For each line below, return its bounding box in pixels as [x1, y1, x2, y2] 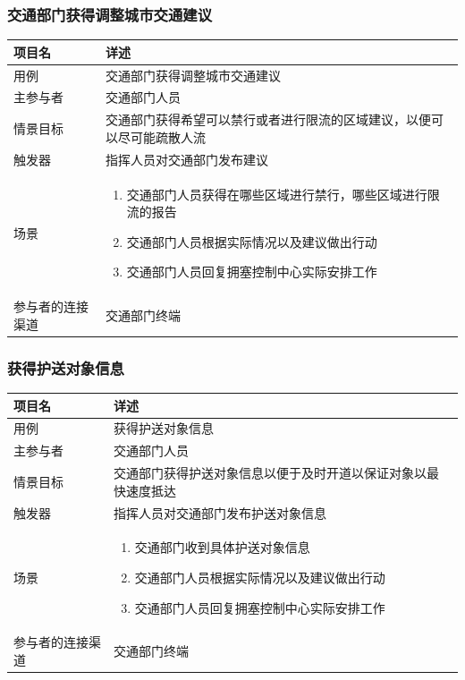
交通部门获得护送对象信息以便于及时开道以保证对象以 [114, 463, 427, 482]
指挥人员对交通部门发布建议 [105, 149, 268, 168]
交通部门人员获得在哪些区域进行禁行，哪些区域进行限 [126, 184, 440, 203]
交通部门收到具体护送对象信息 [134, 538, 310, 557]
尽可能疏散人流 [117, 127, 206, 146]
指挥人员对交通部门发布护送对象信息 [114, 503, 327, 522]
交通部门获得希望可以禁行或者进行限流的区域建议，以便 [105, 110, 431, 129]
